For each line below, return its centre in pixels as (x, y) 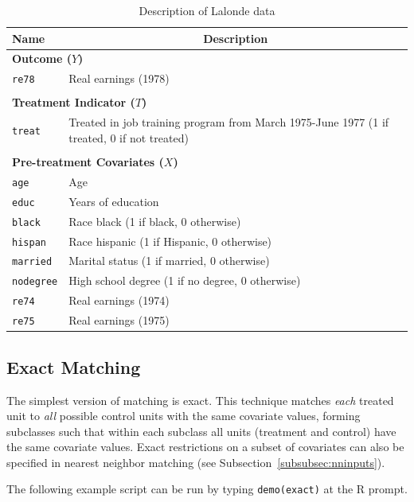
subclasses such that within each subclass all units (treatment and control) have (201, 431)
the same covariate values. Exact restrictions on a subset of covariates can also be (205, 447)
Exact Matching (74, 366)
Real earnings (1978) (119, 78)
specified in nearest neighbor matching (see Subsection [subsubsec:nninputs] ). (196, 462)
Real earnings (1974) (119, 300)
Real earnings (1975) (119, 320)
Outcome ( (42, 58)
